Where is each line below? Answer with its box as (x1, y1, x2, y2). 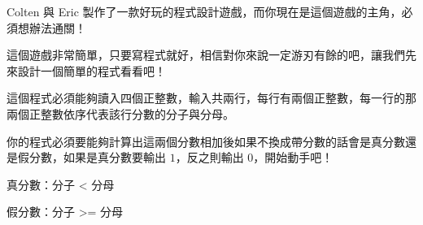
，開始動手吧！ (253, 149, 334, 166)
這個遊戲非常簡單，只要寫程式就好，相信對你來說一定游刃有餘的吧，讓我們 (7, 46, 405, 63)
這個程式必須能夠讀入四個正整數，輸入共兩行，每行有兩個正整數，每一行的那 (7, 89, 416, 106)
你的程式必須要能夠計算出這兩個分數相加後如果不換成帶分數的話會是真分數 (7, 132, 405, 149)
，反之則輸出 (175, 149, 244, 166)
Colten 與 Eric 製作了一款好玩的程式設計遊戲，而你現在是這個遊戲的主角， (7, 3, 402, 19)
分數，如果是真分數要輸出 (28, 149, 166, 166)
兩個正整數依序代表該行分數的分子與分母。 (7, 105, 234, 122)
